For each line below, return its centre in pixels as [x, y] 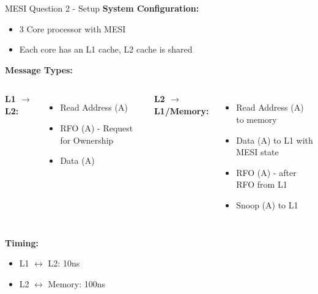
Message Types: [39, 69]
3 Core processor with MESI [72, 28]
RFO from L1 [262, 184]
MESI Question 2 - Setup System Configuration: [102, 8]
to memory [257, 119]
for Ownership [87, 140]
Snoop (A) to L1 [267, 204]
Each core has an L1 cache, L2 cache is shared [106, 49]
